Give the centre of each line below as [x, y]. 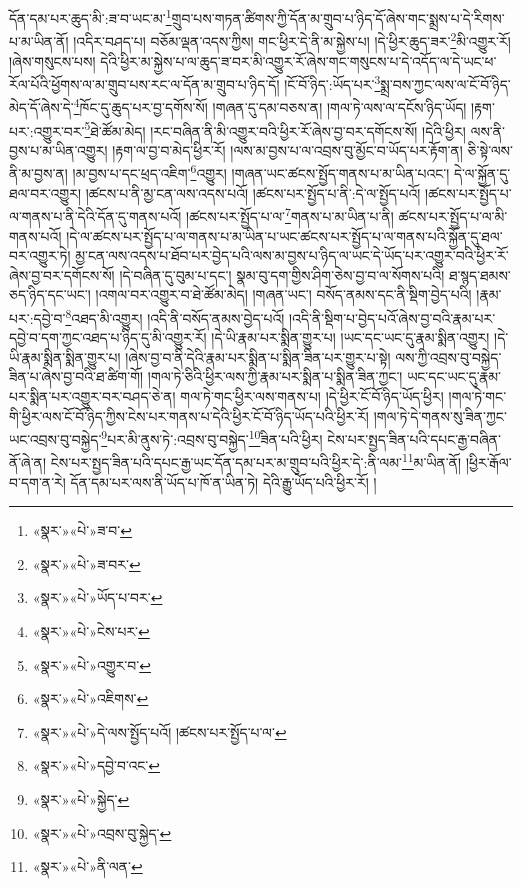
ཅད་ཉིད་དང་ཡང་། [50, 294]
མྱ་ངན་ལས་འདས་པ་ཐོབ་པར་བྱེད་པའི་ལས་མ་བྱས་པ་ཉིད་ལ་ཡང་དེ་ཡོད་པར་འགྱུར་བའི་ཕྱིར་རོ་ [292, 255]
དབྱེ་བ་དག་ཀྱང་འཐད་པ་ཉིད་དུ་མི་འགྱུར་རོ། [108, 337]
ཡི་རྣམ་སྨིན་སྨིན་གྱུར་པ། [65, 356]
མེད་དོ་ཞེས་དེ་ [41, 107]
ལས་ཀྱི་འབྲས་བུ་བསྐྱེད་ [448, 356]
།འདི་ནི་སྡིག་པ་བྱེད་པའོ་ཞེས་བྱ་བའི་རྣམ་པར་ [392, 317]
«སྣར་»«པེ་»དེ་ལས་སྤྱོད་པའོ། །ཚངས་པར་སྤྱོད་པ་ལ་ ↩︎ [159, 731]
